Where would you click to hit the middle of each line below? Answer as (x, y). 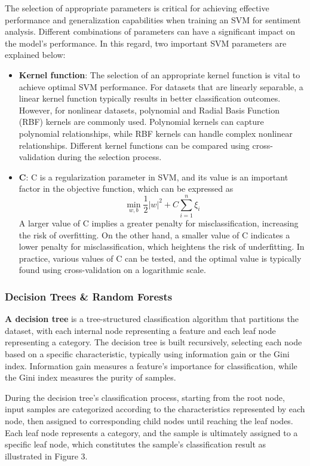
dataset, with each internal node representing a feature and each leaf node (140, 330)
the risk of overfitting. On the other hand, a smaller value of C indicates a (154, 234)
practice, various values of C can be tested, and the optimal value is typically (160, 258)
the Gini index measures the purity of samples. (90, 377)
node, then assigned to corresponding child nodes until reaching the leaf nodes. (149, 420)
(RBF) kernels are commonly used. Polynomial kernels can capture (141, 122)
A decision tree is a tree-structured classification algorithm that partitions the (152, 319)
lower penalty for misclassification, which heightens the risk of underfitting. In (162, 246)
